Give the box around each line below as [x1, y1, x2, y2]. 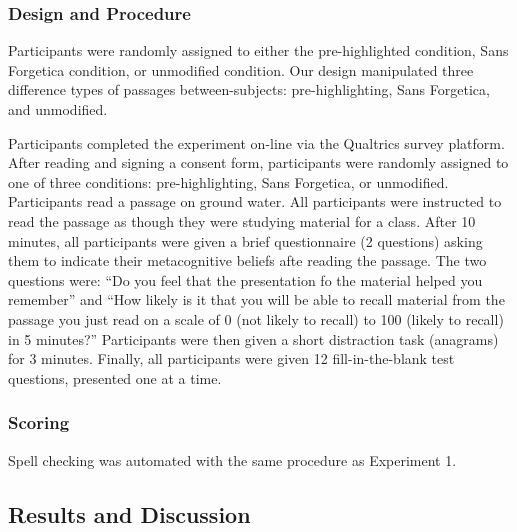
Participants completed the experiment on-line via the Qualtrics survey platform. [8, 132, 505, 153]
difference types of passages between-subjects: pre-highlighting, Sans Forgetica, [8, 79, 490, 100]
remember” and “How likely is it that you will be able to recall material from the [8, 289, 505, 310]
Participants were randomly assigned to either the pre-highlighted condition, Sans [8, 40, 509, 61]
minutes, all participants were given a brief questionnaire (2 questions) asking [8, 230, 483, 251]
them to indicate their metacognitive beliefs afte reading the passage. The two [8, 250, 487, 271]
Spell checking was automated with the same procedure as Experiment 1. [8, 449, 457, 470]
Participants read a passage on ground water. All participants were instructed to [8, 191, 502, 212]
